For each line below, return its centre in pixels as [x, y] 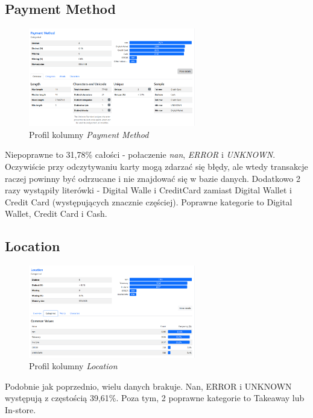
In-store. [21, 409]
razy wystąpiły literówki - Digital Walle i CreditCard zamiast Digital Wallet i [148, 190]
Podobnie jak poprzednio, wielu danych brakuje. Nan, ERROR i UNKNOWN [148, 386]
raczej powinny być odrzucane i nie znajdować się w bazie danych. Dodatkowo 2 [153, 178]
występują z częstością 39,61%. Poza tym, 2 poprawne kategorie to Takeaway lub [155, 398]
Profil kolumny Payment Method [89, 134]
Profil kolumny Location [73, 366]
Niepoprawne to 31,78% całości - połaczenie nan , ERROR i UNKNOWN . [140, 154]
